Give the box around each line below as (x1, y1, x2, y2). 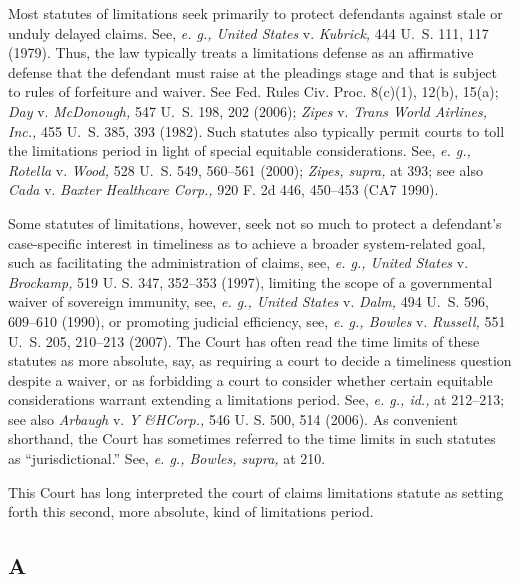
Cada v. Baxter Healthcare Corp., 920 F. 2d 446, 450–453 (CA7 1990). (8, 179, 439, 200)
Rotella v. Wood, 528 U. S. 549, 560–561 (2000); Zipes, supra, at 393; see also (8, 159, 483, 180)
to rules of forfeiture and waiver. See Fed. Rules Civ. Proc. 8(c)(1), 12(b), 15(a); (8, 81, 499, 102)
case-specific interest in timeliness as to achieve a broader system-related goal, (8, 232, 486, 253)
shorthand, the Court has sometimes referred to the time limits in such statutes (8, 428, 496, 449)
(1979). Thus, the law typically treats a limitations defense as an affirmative (8, 42, 474, 63)
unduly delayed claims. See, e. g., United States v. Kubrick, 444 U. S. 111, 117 (8, 22, 489, 43)
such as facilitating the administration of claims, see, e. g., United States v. (8, 252, 469, 273)
